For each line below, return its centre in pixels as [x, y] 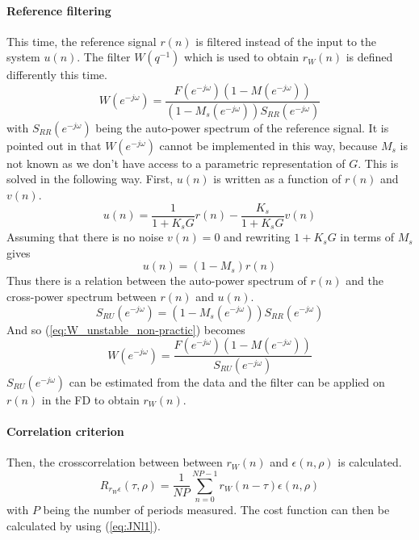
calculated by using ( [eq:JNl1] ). [84, 525]
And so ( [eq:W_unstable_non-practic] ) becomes [126, 329]
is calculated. [370, 462]
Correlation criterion [65, 431]
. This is [378, 163]
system [23, 57]
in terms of [367, 237]
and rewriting [257, 237]
